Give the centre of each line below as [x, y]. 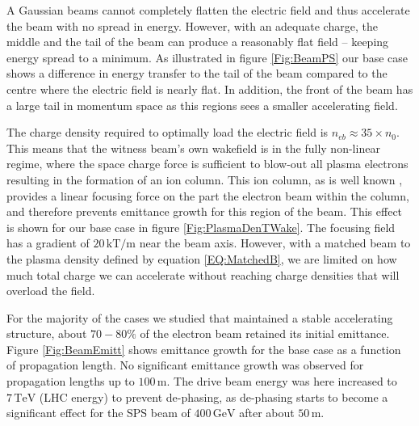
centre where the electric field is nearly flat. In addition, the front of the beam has [210, 89]
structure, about [47, 333]
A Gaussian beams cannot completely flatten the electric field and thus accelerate [208, 10]
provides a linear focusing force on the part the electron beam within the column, [208, 195]
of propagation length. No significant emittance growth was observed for [185, 365]
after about [267, 413]
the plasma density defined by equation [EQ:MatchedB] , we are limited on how [202, 258]
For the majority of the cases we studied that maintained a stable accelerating [200, 317]
